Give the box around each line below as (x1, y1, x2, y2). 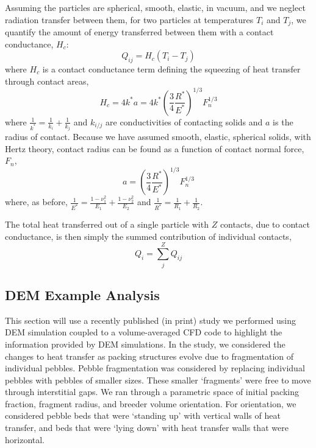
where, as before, (5, 195, 68, 208)
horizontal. (5, 433, 45, 446)
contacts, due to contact (220, 218, 310, 231)
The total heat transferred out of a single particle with (5, 218, 209, 231)
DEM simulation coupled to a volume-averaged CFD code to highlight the (5, 326, 282, 338)
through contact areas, (5, 74, 89, 87)
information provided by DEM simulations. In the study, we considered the (5, 337, 285, 350)
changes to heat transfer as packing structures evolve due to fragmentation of (5, 349, 294, 362)
